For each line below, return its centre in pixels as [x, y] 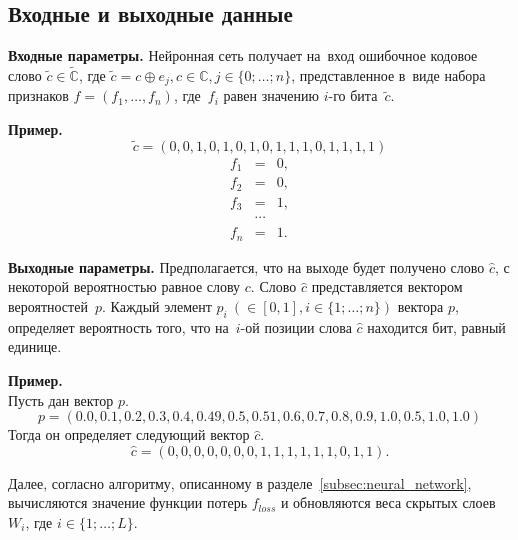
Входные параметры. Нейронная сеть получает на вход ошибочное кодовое [243, 55]
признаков [38, 95]
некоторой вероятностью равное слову [124, 286]
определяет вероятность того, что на [118, 326]
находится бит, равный [436, 326]
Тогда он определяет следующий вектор [129, 434]
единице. [35, 346]
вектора [420, 306]
